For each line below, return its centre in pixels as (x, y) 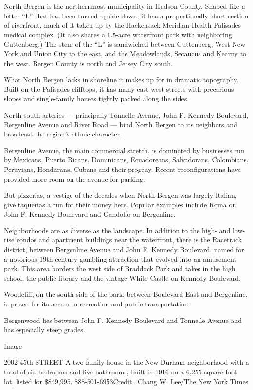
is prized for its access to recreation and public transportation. (97, 304)
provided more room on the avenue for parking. (74, 178)
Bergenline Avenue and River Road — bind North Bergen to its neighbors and (121, 124)
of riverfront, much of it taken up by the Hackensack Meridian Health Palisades (123, 25)
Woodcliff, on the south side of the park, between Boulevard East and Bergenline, (126, 294)
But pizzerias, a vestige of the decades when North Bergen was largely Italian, (120, 195)
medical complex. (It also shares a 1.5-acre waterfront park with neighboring (118, 34)
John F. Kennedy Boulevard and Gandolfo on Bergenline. (90, 214)
